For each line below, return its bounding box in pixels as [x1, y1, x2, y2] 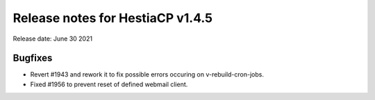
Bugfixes [12, 52, 53, 64]
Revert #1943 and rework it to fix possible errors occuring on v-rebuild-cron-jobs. [30, 70, 264, 79]
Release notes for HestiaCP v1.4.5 [12, 10, 213, 26]
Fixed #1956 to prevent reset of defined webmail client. [30, 80, 188, 88]
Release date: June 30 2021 [12, 34, 93, 43]
